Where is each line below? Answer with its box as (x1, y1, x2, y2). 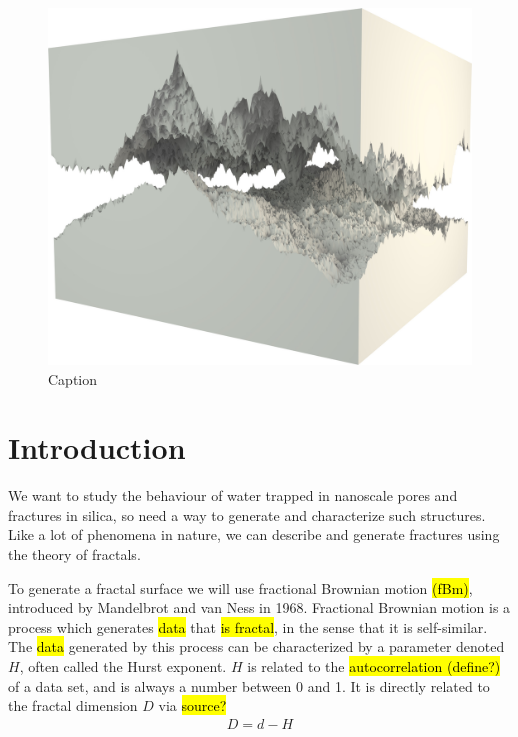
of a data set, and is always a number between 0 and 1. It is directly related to (8, 675, 490, 696)
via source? (158, 695, 227, 716)
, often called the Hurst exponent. (19, 655, 227, 676)
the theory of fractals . (8, 544, 141, 565)
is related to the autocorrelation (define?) (247, 655, 501, 676)
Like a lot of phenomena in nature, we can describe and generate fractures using (8, 524, 500, 545)
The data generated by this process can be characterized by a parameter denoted (8, 636, 505, 657)
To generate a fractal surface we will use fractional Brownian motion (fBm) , (8, 577, 473, 598)
